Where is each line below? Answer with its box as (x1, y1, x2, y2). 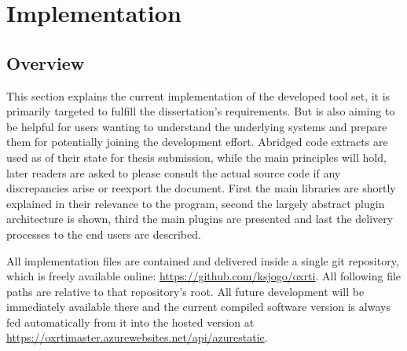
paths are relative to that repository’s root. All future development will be (6, 283, 365, 299)
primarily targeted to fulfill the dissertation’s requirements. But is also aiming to (6, 103, 395, 119)
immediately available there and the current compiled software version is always (6, 298, 390, 315)
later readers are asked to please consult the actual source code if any (6, 164, 341, 181)
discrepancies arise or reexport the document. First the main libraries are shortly (6, 180, 396, 196)
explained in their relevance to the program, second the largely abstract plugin (6, 195, 385, 211)
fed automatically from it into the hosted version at (6, 313, 255, 330)
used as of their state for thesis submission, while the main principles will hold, (6, 148, 387, 165)
